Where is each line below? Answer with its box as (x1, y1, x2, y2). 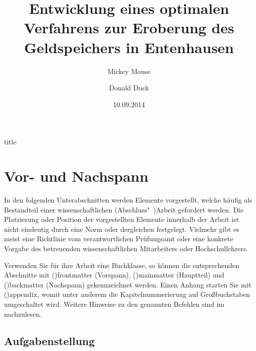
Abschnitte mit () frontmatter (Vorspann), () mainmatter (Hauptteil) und (4, 270, 225, 280)
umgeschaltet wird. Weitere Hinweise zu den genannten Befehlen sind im (4, 298, 225, 309)
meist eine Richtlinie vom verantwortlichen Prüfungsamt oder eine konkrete (4, 233, 233, 244)
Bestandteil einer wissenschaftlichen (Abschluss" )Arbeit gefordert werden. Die (4, 204, 244, 214)
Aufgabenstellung (4, 333, 95, 348)
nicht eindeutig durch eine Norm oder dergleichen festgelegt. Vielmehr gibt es (4, 223, 239, 234)
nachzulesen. (4, 308, 42, 319)
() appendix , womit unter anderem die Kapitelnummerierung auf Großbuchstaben (4, 289, 250, 299)
